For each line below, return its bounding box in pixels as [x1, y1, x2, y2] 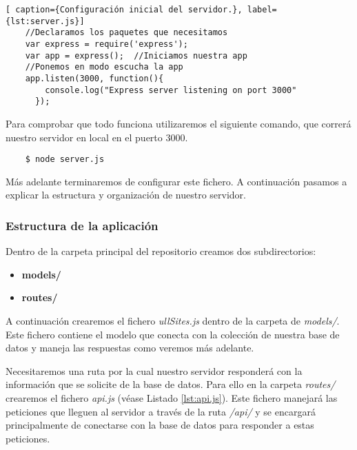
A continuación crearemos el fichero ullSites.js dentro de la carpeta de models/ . [6, 313, 340, 327]
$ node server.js [25, 154, 105, 165]
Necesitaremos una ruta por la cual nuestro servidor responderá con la [6, 363, 303, 378]
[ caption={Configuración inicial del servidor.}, [6, 5, 243, 14]
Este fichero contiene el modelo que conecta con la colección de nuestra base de [6, 327, 340, 341]
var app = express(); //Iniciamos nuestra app [25, 50, 247, 61]
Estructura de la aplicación [6, 216, 159, 234]
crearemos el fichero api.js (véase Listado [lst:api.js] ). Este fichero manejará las [6, 390, 338, 405]
